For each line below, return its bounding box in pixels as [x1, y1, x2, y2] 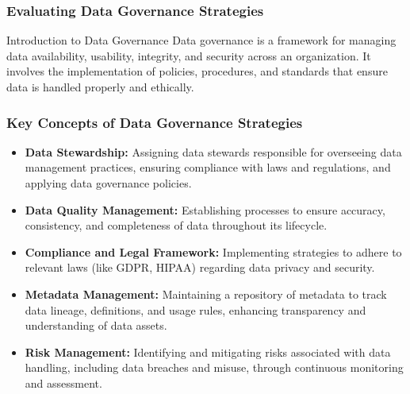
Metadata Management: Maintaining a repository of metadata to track [25, 285, 387, 302]
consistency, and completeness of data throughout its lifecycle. [25, 217, 328, 234]
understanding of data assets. [25, 317, 167, 334]
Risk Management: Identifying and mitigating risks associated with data [25, 343, 391, 360]
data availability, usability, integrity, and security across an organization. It [6, 47, 371, 64]
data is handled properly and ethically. [6, 79, 194, 95]
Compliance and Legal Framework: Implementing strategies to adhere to [25, 243, 402, 260]
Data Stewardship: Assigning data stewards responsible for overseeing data [25, 143, 402, 160]
